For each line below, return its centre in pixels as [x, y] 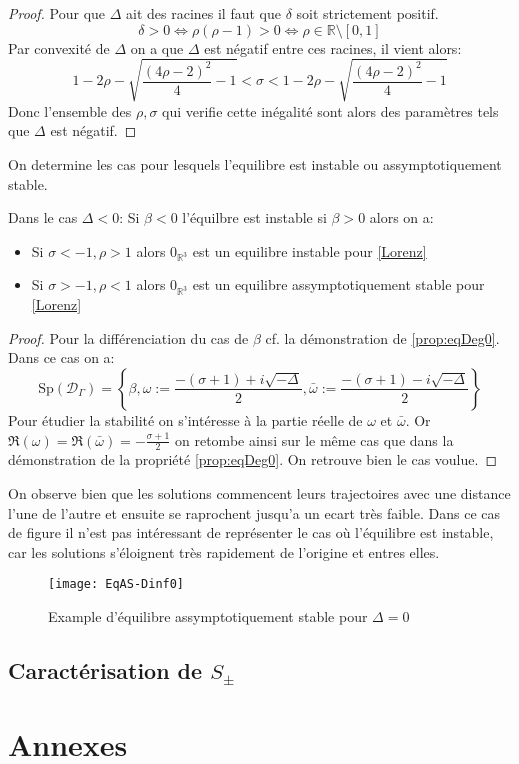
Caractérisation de [105, 670]
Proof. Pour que [57, 13]
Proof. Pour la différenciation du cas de [128, 337]
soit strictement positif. [367, 13]
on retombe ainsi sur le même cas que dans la [314, 439]
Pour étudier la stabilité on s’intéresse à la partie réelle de [185, 419]
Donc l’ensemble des [70, 110]
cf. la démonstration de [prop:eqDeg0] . [382, 337]
